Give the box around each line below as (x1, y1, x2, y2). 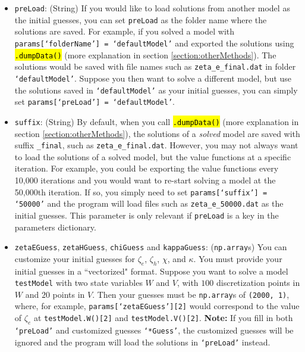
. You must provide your (193, 252, 282, 264)
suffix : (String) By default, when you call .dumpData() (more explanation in (14, 115, 299, 127)
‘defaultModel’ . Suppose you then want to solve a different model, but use (14, 71, 292, 84)
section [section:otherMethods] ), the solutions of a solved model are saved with (14, 127, 300, 139)
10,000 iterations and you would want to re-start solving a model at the (14, 173, 276, 186)
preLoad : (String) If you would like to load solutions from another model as (14, 2, 290, 14)
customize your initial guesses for (14, 252, 135, 264)
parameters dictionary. (14, 220, 96, 233)
